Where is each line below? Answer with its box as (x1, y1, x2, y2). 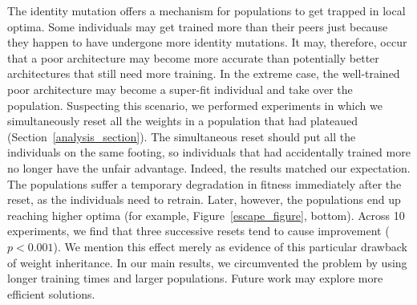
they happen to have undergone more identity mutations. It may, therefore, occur (7, 34, 407, 51)
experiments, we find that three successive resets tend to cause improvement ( (7, 222, 390, 239)
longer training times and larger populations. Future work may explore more (7, 270, 383, 287)
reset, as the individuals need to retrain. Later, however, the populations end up (7, 191, 401, 208)
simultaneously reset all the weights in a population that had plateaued (7, 112, 358, 129)
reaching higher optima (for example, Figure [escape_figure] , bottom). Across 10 (7, 206, 405, 223)
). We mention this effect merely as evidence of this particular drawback (53, 238, 407, 254)
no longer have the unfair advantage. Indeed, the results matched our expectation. (7, 159, 411, 176)
